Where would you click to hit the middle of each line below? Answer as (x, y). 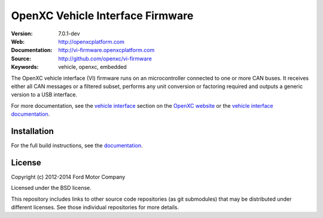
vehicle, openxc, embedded (92, 67)
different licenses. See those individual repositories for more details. (95, 207)
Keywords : (25, 67)
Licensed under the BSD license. (51, 188)
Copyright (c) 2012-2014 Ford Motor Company (68, 177)
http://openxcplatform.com (92, 41)
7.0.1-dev (69, 34)
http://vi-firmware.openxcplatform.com (106, 50)
